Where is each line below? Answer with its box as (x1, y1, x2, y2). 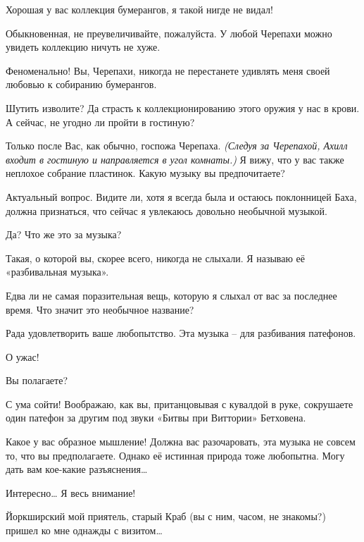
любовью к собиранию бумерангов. (6, 77, 157, 92)
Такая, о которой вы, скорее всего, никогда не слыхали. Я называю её (6, 250, 306, 265)
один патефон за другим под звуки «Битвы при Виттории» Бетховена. (6, 410, 306, 425)
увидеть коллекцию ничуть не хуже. (6, 39, 161, 54)
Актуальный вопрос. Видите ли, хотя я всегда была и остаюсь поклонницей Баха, (6, 189, 357, 204)
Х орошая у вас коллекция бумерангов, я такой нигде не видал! (6, 2, 273, 16)
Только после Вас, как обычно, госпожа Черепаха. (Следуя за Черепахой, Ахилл (6, 138, 348, 153)
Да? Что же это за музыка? (6, 227, 122, 242)
